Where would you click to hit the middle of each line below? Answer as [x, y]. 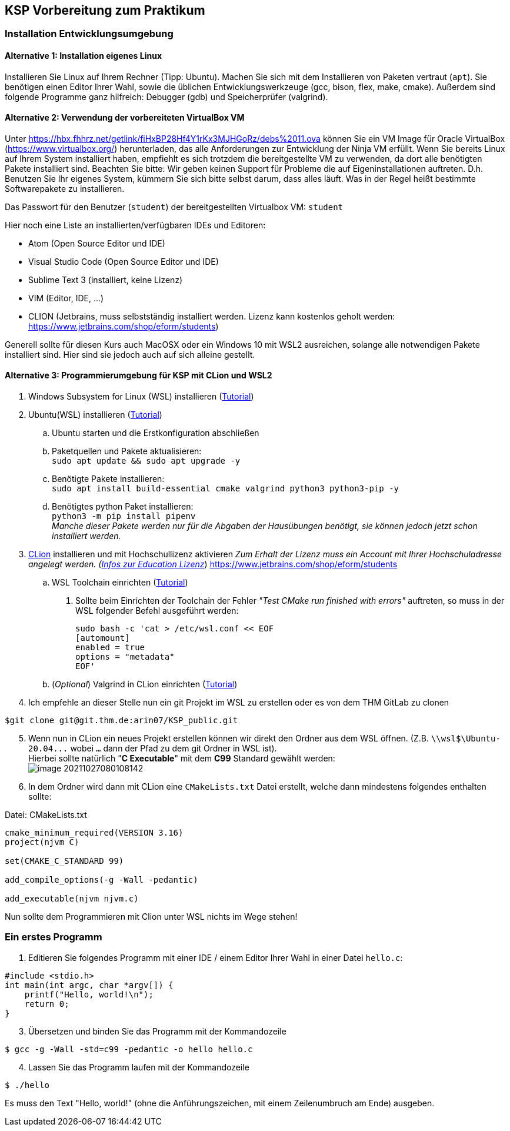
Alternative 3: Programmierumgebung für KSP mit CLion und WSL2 [139, 375]
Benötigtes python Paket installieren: [123, 507]
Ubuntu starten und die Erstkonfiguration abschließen [156, 433]
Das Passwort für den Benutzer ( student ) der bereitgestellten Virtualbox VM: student [174, 207]
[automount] [103, 638]
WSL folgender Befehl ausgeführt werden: [157, 611]
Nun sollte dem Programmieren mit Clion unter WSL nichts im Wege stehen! [151, 917]
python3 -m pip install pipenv [124, 516]
